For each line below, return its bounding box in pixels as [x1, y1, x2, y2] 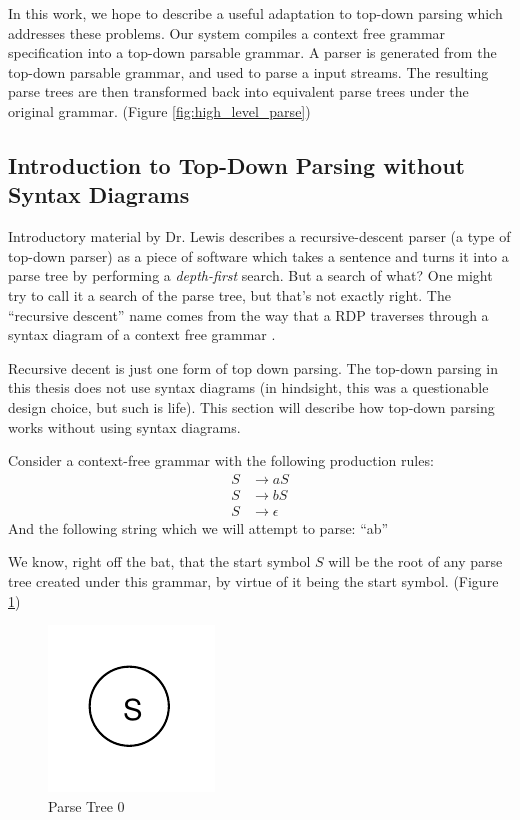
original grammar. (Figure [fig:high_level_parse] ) [8, 100, 311, 121]
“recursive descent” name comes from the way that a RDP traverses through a [8, 304, 489, 325]
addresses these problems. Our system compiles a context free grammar [8, 22, 446, 43]
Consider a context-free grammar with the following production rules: [8, 450, 434, 471]
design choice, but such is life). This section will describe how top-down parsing [8, 396, 495, 417]
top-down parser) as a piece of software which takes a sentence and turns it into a [8, 245, 509, 266]
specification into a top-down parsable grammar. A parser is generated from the [8, 42, 497, 63]
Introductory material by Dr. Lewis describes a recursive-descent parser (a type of [8, 226, 511, 247]
